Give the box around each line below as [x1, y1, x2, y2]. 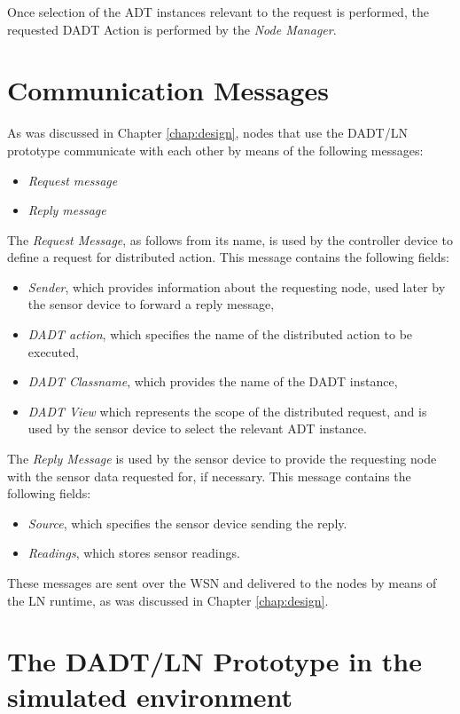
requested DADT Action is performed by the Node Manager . [7, 20, 337, 38]
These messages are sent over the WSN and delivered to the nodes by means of [7, 574, 437, 591]
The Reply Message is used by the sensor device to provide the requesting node [7, 449, 437, 468]
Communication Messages [7, 72, 329, 108]
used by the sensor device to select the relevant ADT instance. [27, 419, 367, 438]
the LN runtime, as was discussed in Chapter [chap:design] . [7, 591, 329, 609]
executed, [27, 342, 79, 361]
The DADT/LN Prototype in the [7, 643, 422, 679]
